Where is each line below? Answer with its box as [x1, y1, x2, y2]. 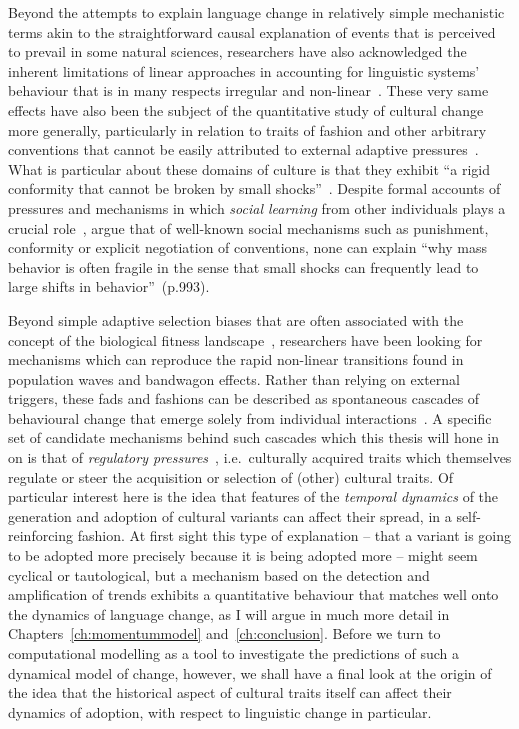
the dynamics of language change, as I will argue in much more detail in [8, 603, 450, 624]
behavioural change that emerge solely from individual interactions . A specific [8, 407, 492, 428]
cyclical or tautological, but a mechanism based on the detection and [8, 564, 430, 585]
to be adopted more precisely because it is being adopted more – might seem [8, 545, 478, 566]
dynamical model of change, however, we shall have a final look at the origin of [8, 662, 492, 683]
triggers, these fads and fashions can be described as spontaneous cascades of [8, 388, 480, 409]
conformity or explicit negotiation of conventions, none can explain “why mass [8, 237, 488, 258]
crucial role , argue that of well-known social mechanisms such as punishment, [8, 217, 489, 238]
